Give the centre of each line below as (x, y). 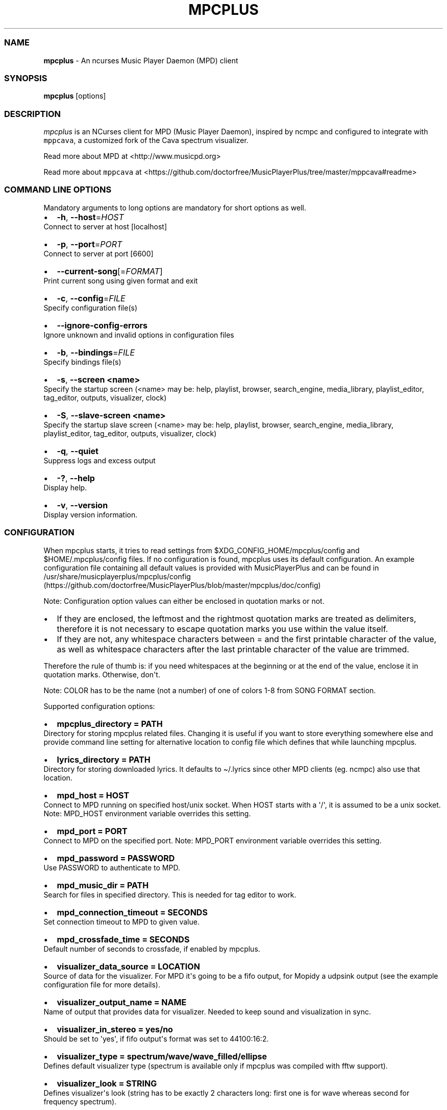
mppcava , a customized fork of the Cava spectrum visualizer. (146, 140)
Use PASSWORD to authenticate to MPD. (112, 867)
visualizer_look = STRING (107, 1083)
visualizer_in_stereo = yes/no (115, 1029)
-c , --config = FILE (91, 298)
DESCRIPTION (33, 114)
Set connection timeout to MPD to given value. (121, 922)
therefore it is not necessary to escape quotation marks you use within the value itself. (222, 629)
